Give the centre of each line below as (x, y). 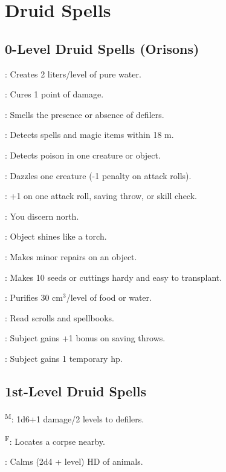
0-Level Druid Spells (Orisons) (102, 48)
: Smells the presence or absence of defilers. (85, 114)
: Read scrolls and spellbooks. (60, 317)
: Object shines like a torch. (56, 236)
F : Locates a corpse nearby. (55, 440)
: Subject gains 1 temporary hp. (64, 358)
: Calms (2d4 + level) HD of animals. (74, 461)
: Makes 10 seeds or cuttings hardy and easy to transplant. (114, 277)
